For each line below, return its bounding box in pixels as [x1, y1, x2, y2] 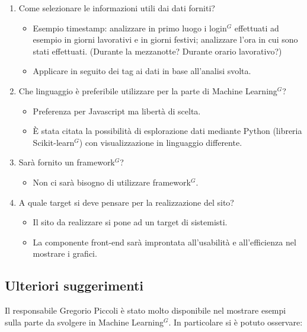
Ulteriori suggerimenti [5, 276, 144, 295]
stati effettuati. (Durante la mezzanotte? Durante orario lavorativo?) [33, 44, 282, 57]
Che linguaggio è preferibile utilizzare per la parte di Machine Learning [18, 84, 277, 97]
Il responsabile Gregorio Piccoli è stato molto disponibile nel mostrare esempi [5, 304, 286, 317]
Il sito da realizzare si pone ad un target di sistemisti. [33, 216, 228, 228]
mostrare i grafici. [33, 247, 97, 260]
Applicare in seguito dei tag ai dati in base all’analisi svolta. [33, 65, 251, 77]
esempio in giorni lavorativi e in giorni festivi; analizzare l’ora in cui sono [33, 33, 298, 46]
